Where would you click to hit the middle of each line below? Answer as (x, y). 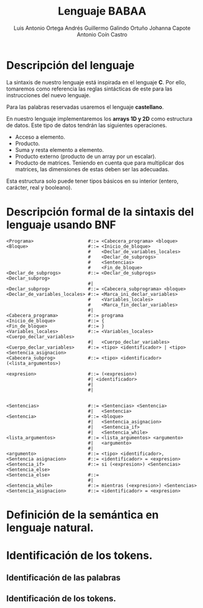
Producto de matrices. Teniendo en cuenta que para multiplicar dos (99, 163)
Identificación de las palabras (64, 578)
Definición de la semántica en (83, 515)
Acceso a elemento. (40, 137)
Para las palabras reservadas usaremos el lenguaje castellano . (85, 107)
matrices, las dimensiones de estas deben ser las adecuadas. (92, 169)
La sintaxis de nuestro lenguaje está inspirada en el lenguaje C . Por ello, (96, 82)
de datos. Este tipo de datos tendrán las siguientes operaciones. (87, 125)
